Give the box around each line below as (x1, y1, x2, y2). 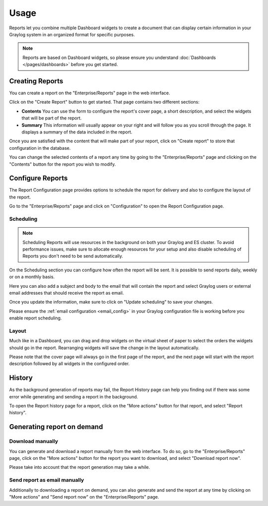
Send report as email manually (9, 477, 84, 484)
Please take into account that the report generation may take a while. (9, 464, 150, 470)
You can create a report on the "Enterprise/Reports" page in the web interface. (9, 90, 170, 96)
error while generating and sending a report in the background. (9, 393, 138, 399)
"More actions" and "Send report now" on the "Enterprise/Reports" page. (9, 494, 159, 500)
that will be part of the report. (21, 115, 82, 121)
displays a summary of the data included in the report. (21, 129, 133, 135)
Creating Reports (9, 77, 64, 85)
